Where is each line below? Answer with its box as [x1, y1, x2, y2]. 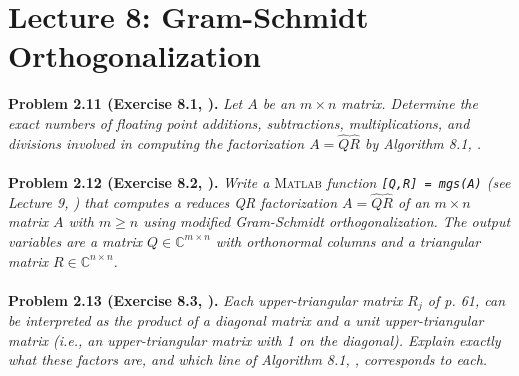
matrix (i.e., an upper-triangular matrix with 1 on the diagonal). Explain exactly [8, 329, 501, 350]
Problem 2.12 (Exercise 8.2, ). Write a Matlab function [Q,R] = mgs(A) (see [8, 171, 511, 192]
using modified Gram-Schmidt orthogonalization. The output [143, 211, 511, 232]
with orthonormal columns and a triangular [215, 230, 481, 251]
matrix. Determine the [341, 93, 478, 114]
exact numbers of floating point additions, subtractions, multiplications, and [8, 112, 470, 133]
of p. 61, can [427, 289, 506, 310]
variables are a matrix [8, 230, 143, 251]
